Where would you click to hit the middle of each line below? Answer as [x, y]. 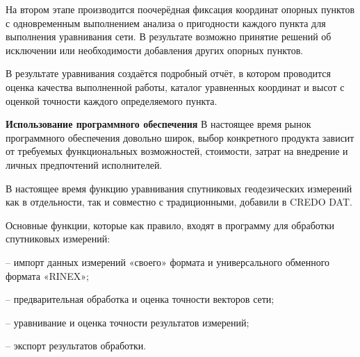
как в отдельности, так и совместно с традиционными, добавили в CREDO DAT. [179, 202]
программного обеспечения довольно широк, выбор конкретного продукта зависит [180, 137]
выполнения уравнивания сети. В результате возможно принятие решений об [169, 36]
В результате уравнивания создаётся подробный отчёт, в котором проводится [168, 73]
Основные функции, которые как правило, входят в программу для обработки [170, 225]
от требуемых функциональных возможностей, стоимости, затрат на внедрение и [177, 151]
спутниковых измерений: [58, 239]
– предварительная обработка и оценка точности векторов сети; [140, 299]
